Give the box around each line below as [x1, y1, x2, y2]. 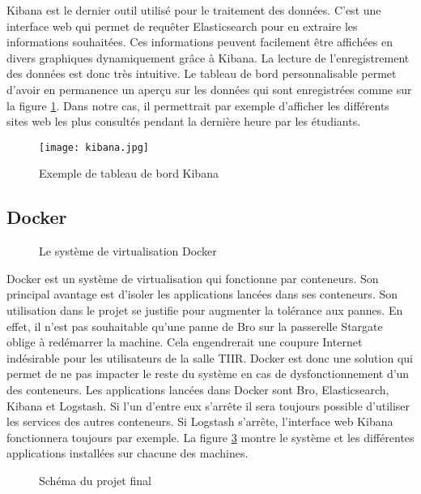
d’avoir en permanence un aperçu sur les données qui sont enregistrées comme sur [6, 80, 412, 97]
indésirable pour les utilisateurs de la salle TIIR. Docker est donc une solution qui [6, 349, 413, 366]
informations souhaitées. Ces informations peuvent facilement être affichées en [6, 33, 393, 50]
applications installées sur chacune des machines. [6, 445, 249, 462]
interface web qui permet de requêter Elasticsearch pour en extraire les [6, 17, 358, 34]
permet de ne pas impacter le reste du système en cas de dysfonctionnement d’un [6, 365, 410, 382]
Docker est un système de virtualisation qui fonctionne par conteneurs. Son [6, 269, 379, 286]
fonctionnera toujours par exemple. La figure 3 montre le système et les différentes [6, 428, 415, 445]
